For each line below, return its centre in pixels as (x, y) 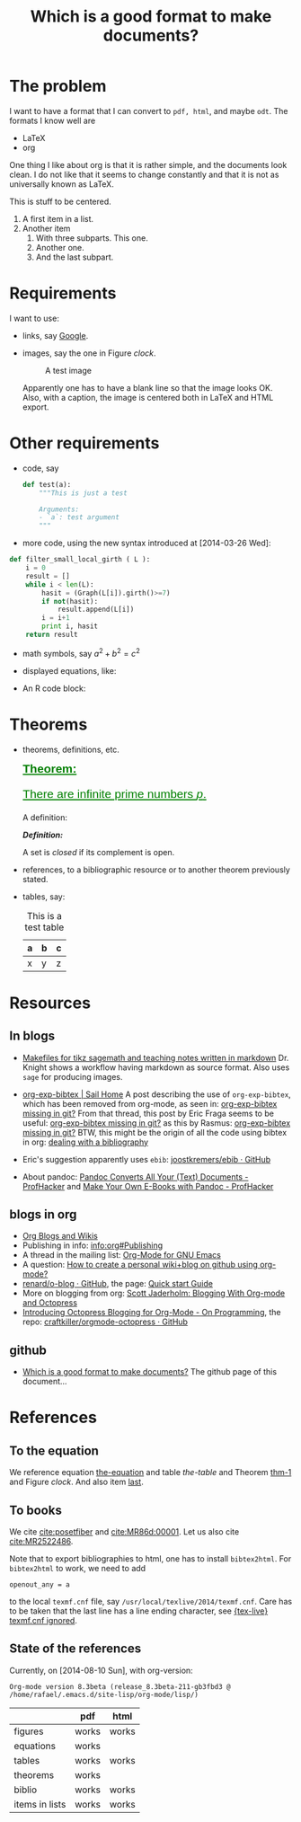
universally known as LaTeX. (62, 184)
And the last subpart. (75, 257)
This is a (44, 915)
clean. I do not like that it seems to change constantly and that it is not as (144, 174)
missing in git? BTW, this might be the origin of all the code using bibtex (155, 1132)
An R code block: (54, 688)
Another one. (60, 247)
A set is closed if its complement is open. (98, 852)
